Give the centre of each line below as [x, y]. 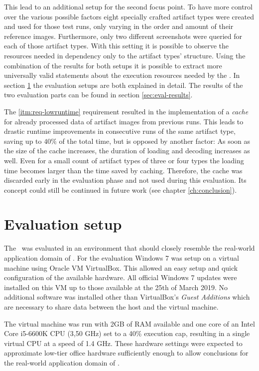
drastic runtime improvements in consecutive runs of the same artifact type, [120, 131]
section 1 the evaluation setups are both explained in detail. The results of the [124, 85]
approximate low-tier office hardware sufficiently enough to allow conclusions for [126, 353]
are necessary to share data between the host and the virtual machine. [111, 306]
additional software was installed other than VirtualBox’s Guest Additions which [127, 297]
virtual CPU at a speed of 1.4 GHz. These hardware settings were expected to [123, 343]
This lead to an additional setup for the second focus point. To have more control [128, 6]
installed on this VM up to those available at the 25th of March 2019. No [116, 287]
